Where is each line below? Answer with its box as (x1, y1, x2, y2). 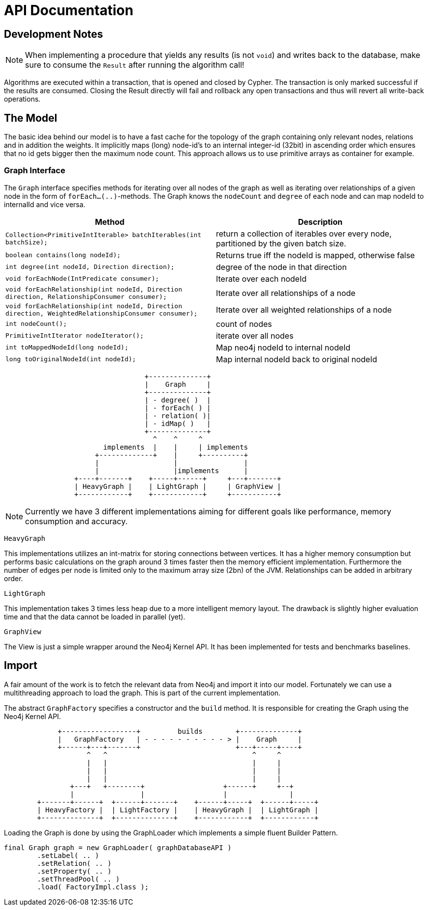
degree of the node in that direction (216, 262, 347, 272)
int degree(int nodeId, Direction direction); (5, 263, 175, 271)
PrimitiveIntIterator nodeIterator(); (5, 332, 144, 340)
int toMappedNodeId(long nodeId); (5, 344, 129, 351)
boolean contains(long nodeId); (5, 251, 121, 259)
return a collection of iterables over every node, (216, 228, 392, 239)
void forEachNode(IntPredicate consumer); (5, 275, 160, 283)
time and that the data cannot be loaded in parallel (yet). (4, 612, 186, 621)
